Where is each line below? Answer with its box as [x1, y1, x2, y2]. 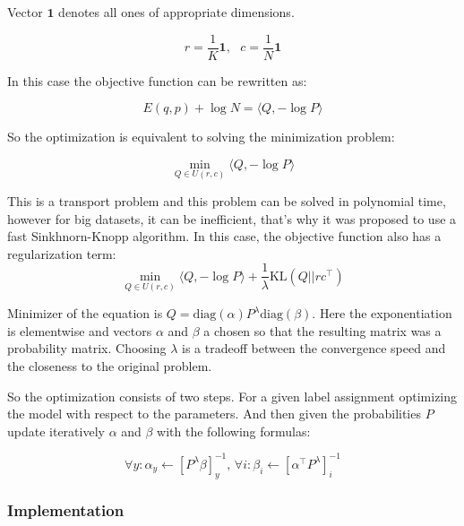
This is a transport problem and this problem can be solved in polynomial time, [7, 192, 446, 211]
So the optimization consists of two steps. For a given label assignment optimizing [7, 386, 458, 405]
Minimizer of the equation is [7, 304, 163, 323]
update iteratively [7, 421, 105, 440]
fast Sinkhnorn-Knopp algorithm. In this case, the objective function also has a [7, 227, 442, 246]
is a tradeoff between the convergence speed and [182, 339, 446, 358]
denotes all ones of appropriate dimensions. [58, 3, 295, 21]
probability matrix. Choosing [7, 339, 167, 358]
